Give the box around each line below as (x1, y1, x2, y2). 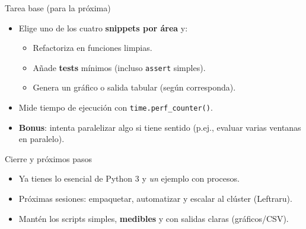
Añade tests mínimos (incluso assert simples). (33, 61, 206, 73)
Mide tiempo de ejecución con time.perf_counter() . (18, 101, 213, 114)
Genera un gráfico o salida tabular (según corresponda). (33, 81, 236, 93)
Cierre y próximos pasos (5, 152, 92, 165)
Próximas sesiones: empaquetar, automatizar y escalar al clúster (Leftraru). (18, 192, 292, 205)
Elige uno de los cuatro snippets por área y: (18, 21, 188, 34)
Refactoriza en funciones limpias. (33, 41, 152, 54)
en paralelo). (18, 133, 65, 145)
